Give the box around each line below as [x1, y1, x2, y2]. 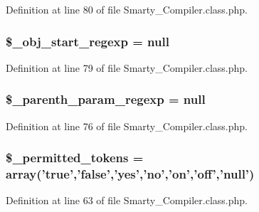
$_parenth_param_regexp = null [6, 90, 206, 108]
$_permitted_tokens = [6, 149, 144, 166]
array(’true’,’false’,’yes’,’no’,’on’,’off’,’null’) [6, 165, 255, 183]
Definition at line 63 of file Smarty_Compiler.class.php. [6, 193, 248, 208]
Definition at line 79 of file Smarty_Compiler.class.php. [6, 60, 248, 75]
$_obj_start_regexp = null [6, 32, 169, 50]
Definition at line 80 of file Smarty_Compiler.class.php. [6, 2, 248, 16]
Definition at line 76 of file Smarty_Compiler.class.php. [6, 118, 248, 133]
